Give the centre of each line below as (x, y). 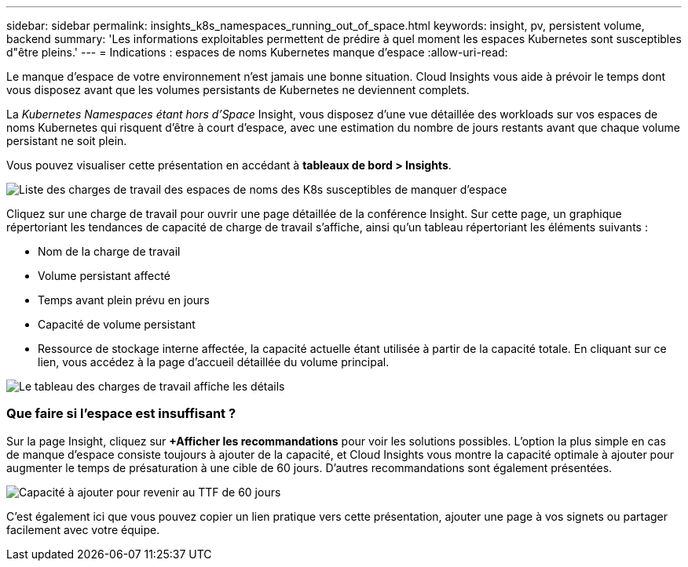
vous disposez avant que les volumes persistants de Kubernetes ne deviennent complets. (238, 90)
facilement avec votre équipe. (83, 529)
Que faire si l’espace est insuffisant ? (121, 414)
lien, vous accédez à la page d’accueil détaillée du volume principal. (214, 362)
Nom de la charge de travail (109, 251)
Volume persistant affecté (104, 276)
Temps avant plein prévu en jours (124, 300)
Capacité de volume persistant (117, 324)
